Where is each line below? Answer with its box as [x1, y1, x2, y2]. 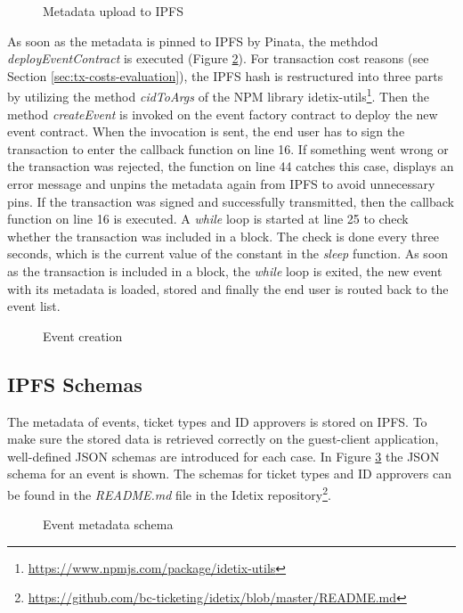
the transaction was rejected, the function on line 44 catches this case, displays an [7, 157, 454, 176]
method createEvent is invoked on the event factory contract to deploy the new [7, 104, 438, 123]
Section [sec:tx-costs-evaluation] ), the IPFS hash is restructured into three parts [7, 66, 443, 85]
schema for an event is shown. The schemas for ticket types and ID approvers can [7, 464, 451, 483]
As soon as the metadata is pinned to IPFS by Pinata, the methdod [7, 31, 378, 50]
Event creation [43, 326, 123, 345]
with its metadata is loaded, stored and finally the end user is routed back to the [7, 279, 449, 298]
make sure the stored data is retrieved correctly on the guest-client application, [7, 429, 439, 448]
